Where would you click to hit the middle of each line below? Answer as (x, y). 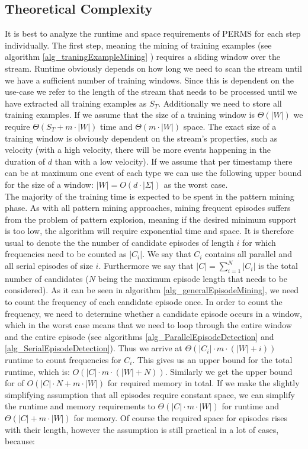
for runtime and (251, 406)
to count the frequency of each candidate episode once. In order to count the (144, 302)
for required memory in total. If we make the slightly (203, 383)
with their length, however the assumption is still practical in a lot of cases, (142, 429)
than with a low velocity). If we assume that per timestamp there (174, 161)
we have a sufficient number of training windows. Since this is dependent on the (150, 80)
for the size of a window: (49, 184)
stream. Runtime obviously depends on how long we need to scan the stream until (153, 68)
